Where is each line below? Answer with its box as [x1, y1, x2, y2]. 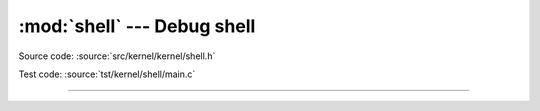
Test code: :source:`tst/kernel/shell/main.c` [18, 68, 196, 80]
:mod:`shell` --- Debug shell [18, 15, 256, 37]
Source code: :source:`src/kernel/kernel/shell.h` [18, 50, 216, 62]
